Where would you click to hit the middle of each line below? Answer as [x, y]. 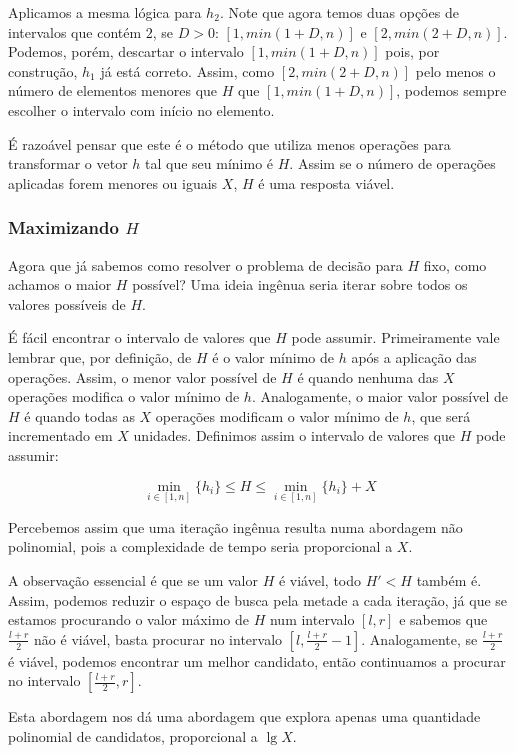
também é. [449, 579]
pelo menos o [455, 70]
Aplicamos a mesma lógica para [105, 12]
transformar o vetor [68, 163]
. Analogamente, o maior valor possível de [379, 396]
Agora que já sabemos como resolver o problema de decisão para [205, 264]
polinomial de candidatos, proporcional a [133, 735]
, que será [441, 415]
